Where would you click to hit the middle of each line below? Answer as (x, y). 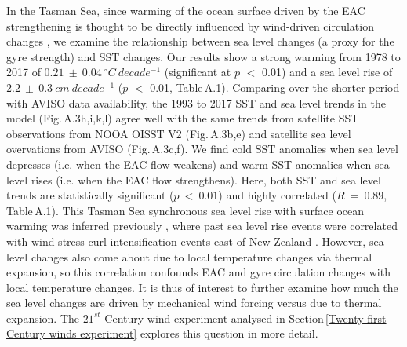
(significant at (198, 72)
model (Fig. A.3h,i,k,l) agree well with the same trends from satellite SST (183, 118)
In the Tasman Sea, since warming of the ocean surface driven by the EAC (186, 10)
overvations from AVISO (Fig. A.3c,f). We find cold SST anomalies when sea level (202, 149)
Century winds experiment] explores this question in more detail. (162, 333)
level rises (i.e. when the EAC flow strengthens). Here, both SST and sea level (194, 179)
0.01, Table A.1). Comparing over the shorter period (275, 87)
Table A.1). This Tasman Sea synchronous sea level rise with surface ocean (185, 210)
